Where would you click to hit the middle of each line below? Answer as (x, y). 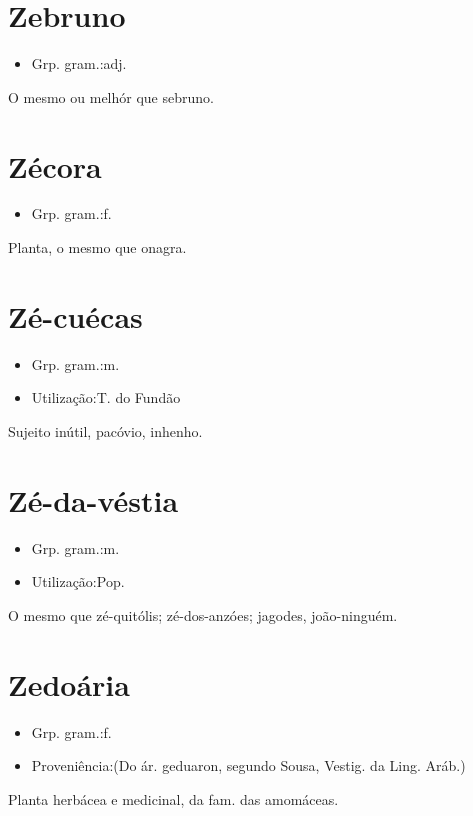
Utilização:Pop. (78, 581)
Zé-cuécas (75, 315)
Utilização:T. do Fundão (106, 397)
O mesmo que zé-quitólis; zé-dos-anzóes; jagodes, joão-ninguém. (203, 614)
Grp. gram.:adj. (79, 63)
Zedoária (69, 683)
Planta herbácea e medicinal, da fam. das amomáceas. (173, 798)
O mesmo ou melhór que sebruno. (111, 96)
